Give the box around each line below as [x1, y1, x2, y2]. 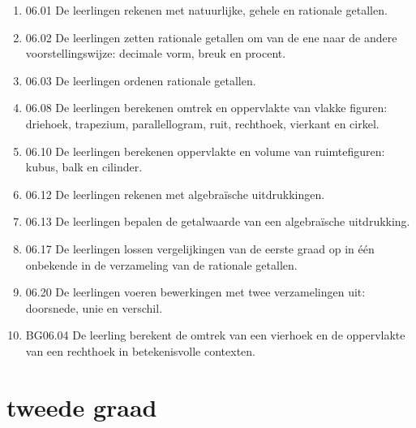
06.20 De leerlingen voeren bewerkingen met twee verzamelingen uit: [25, 283, 366, 300]
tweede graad [6, 390, 157, 423]
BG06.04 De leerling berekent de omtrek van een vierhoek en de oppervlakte [25, 326, 405, 344]
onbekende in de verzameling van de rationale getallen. [25, 256, 298, 273]
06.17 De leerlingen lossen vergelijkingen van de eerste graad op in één [25, 240, 375, 257]
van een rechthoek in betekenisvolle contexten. [25, 342, 256, 359]
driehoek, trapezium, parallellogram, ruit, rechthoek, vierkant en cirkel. [25, 115, 380, 132]
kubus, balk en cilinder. [25, 158, 143, 175]
